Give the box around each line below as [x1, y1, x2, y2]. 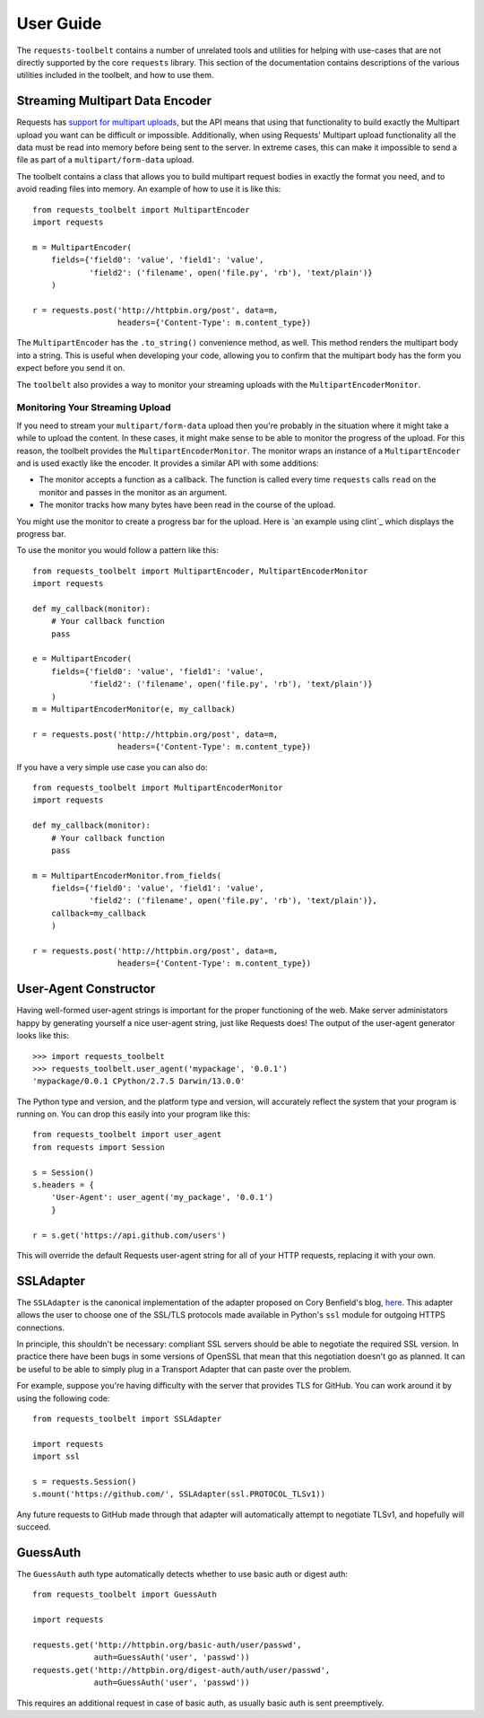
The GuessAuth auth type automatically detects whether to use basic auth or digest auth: [16, 1569, 349, 1580]
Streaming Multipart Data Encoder [16, 93, 212, 109]
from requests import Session [32, 1142, 166, 1153]
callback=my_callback [50, 907, 147, 918]
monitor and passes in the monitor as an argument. [39, 486, 228, 497]
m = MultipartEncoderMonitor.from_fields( [32, 871, 222, 881]
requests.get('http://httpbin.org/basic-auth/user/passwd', [32, 1639, 302, 1650]
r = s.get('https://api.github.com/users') [32, 1230, 227, 1240]
